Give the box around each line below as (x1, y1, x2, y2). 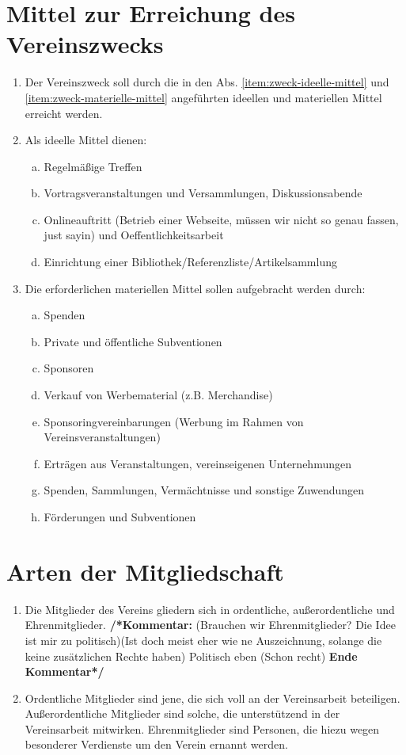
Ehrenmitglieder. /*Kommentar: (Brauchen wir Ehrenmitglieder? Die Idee (25, 616, 396, 633)
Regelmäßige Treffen (44, 158, 142, 174)
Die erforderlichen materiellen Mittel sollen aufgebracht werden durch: (25, 280, 366, 296)
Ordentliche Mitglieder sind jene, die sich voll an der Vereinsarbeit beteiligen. (25, 689, 400, 706)
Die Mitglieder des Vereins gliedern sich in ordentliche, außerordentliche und (25, 601, 395, 617)
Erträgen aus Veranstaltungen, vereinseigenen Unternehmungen (44, 455, 351, 471)
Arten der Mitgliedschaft (6, 555, 284, 587)
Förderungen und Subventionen (44, 509, 196, 524)
